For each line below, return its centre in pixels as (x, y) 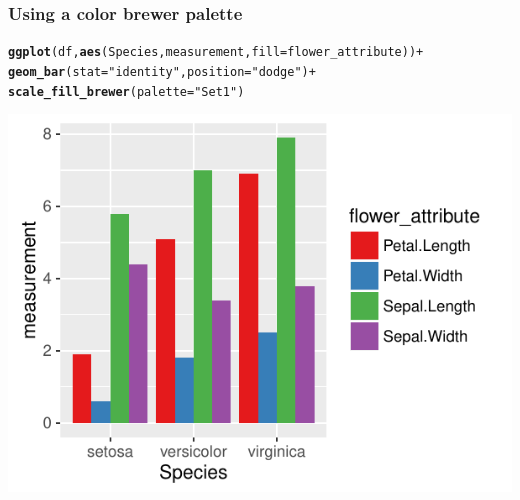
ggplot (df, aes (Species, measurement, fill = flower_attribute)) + (216, 52)
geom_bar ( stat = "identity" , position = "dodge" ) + (162, 71)
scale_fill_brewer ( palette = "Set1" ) (126, 91)
